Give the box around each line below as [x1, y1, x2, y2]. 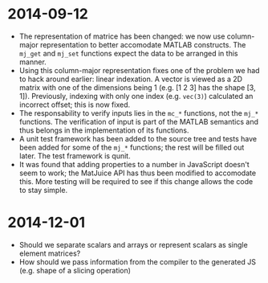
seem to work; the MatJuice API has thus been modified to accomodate [18, 168, 257, 178]
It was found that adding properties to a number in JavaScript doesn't [18, 159, 250, 169]
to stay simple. [18, 185, 68, 195]
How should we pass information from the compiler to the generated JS [18, 256, 256, 266]
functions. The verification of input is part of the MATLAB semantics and [18, 117, 258, 126]
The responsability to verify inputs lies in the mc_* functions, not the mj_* [18, 108, 259, 117]
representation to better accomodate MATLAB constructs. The [39, 39, 246, 49]
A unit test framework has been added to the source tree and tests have [18, 133, 258, 143]
